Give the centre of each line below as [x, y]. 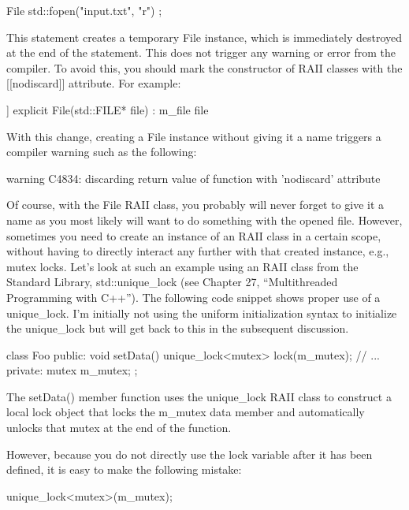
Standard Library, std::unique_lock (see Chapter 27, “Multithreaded [172, 282]
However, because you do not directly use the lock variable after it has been [190, 454]
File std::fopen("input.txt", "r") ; [84, 10]
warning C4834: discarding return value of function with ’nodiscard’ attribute [193, 178]
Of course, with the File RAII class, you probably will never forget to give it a [195, 205]
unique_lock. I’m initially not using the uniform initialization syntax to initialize [202, 313]
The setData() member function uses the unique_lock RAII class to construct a [199, 396]
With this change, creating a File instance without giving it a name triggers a [194, 136]
